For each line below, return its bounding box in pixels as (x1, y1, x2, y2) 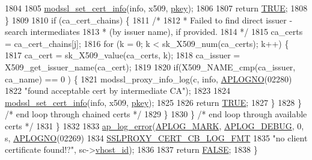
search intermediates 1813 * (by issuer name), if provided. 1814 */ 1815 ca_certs (5, 25, 303, 38)
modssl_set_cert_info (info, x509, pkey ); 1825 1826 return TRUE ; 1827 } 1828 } (5, 96, 302, 108)
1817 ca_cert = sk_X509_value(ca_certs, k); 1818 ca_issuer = (5, 49, 240, 61)
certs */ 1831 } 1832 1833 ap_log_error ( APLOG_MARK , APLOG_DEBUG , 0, (5, 119, 304, 132)
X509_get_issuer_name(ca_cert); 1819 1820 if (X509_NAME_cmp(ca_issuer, (5, 60, 296, 73)
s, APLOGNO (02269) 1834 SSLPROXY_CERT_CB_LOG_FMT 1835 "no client (5, 131, 308, 144)
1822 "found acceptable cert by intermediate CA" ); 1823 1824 (5, 84, 230, 97)
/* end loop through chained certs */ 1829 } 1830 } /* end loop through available (5, 108, 307, 120)
